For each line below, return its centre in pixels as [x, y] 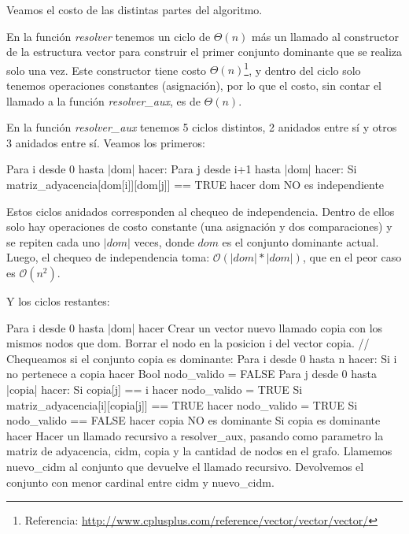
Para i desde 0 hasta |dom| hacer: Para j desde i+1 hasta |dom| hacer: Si [182, 169]
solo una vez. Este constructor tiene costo [107, 70]
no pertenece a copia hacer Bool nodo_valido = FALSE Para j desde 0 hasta [192, 374]
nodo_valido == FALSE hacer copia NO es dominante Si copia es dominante [193, 420]
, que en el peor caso [352, 257]
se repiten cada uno [53, 241]
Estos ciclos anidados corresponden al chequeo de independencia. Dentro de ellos [201, 211]
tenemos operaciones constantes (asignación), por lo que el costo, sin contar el [194, 85]
